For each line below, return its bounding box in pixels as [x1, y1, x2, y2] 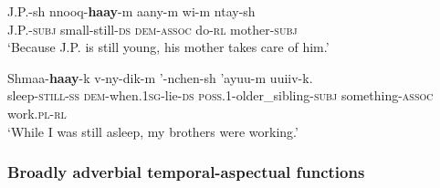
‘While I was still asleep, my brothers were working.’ [7, 121, 299, 141]
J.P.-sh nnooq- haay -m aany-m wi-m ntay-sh [7, 2, 256, 20]
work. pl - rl [7, 103, 67, 122]
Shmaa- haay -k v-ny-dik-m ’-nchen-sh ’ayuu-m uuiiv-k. [7, 68, 313, 87]
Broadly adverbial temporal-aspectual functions [7, 161, 365, 183]
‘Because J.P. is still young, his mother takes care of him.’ [7, 37, 330, 57]
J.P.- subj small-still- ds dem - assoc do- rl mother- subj [7, 19, 298, 38]
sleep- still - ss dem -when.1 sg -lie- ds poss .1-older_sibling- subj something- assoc [7, 86, 434, 105]
